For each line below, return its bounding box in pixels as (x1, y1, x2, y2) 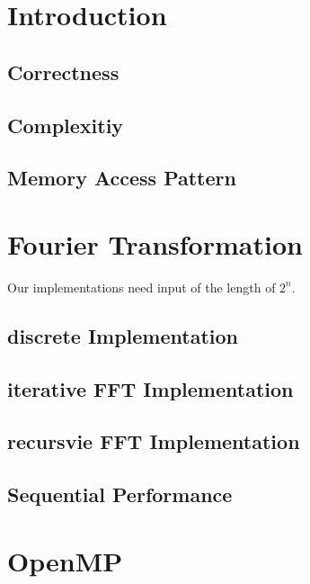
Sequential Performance (7, 481, 233, 508)
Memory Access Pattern (7, 164, 236, 192)
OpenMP (7, 542, 123, 579)
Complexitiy (7, 111, 124, 139)
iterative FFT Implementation (7, 374, 294, 402)
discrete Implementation (7, 321, 238, 349)
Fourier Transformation (7, 225, 303, 262)
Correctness (7, 58, 120, 85)
